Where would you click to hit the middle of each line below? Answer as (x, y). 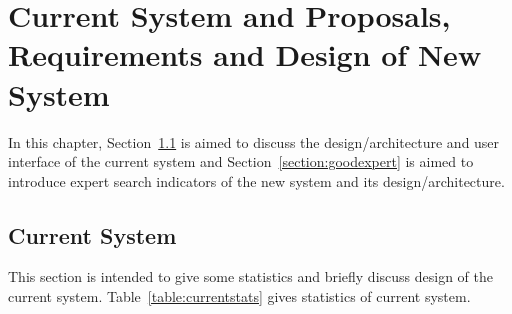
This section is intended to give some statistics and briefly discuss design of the (251, 276)
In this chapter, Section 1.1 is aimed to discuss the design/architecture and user (254, 141)
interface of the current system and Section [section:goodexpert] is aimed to (241, 161)
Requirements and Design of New (245, 54)
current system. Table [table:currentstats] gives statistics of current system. (239, 296)
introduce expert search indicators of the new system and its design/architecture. (256, 180)
